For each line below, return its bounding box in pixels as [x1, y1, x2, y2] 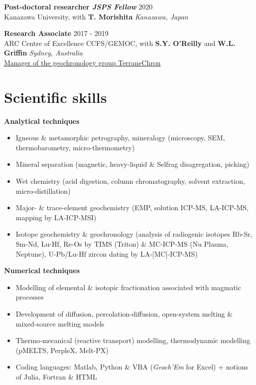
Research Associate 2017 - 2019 [4, 28, 109, 38]
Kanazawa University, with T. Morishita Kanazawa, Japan [4, 11, 188, 21]
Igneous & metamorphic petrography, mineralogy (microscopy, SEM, [15, 132, 225, 143]
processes [15, 292, 44, 302]
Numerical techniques [4, 265, 80, 276]
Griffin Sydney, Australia [4, 47, 83, 58]
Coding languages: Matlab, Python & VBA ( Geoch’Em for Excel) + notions [15, 362, 249, 372]
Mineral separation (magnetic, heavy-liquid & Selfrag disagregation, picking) [15, 159, 250, 169]
